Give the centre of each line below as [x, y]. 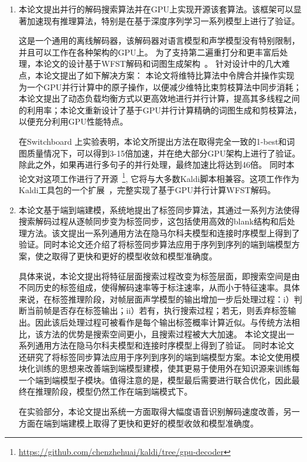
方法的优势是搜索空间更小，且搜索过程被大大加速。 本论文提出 [165, 334]
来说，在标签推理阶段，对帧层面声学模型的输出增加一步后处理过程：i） [156, 299]
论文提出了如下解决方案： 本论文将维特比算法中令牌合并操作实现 [169, 75]
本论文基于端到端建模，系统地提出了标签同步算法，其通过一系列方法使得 [159, 209]
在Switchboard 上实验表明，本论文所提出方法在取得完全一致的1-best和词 [157, 141]
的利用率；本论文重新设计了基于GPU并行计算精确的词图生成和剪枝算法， [160, 110]
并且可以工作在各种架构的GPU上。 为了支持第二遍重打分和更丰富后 [149, 52]
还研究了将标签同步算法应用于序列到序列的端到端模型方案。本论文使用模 [159, 357]
